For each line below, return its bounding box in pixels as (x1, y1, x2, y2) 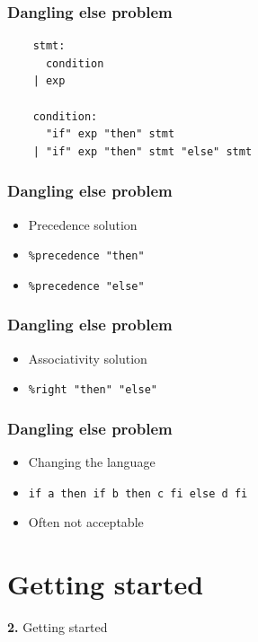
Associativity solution (28, 348, 147, 367)
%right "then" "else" (28, 383, 157, 397)
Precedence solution (28, 215, 138, 233)
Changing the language (28, 453, 156, 471)
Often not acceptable (28, 513, 144, 532)
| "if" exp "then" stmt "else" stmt (32, 145, 253, 158)
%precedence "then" (28, 250, 145, 263)
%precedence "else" (28, 279, 145, 293)
